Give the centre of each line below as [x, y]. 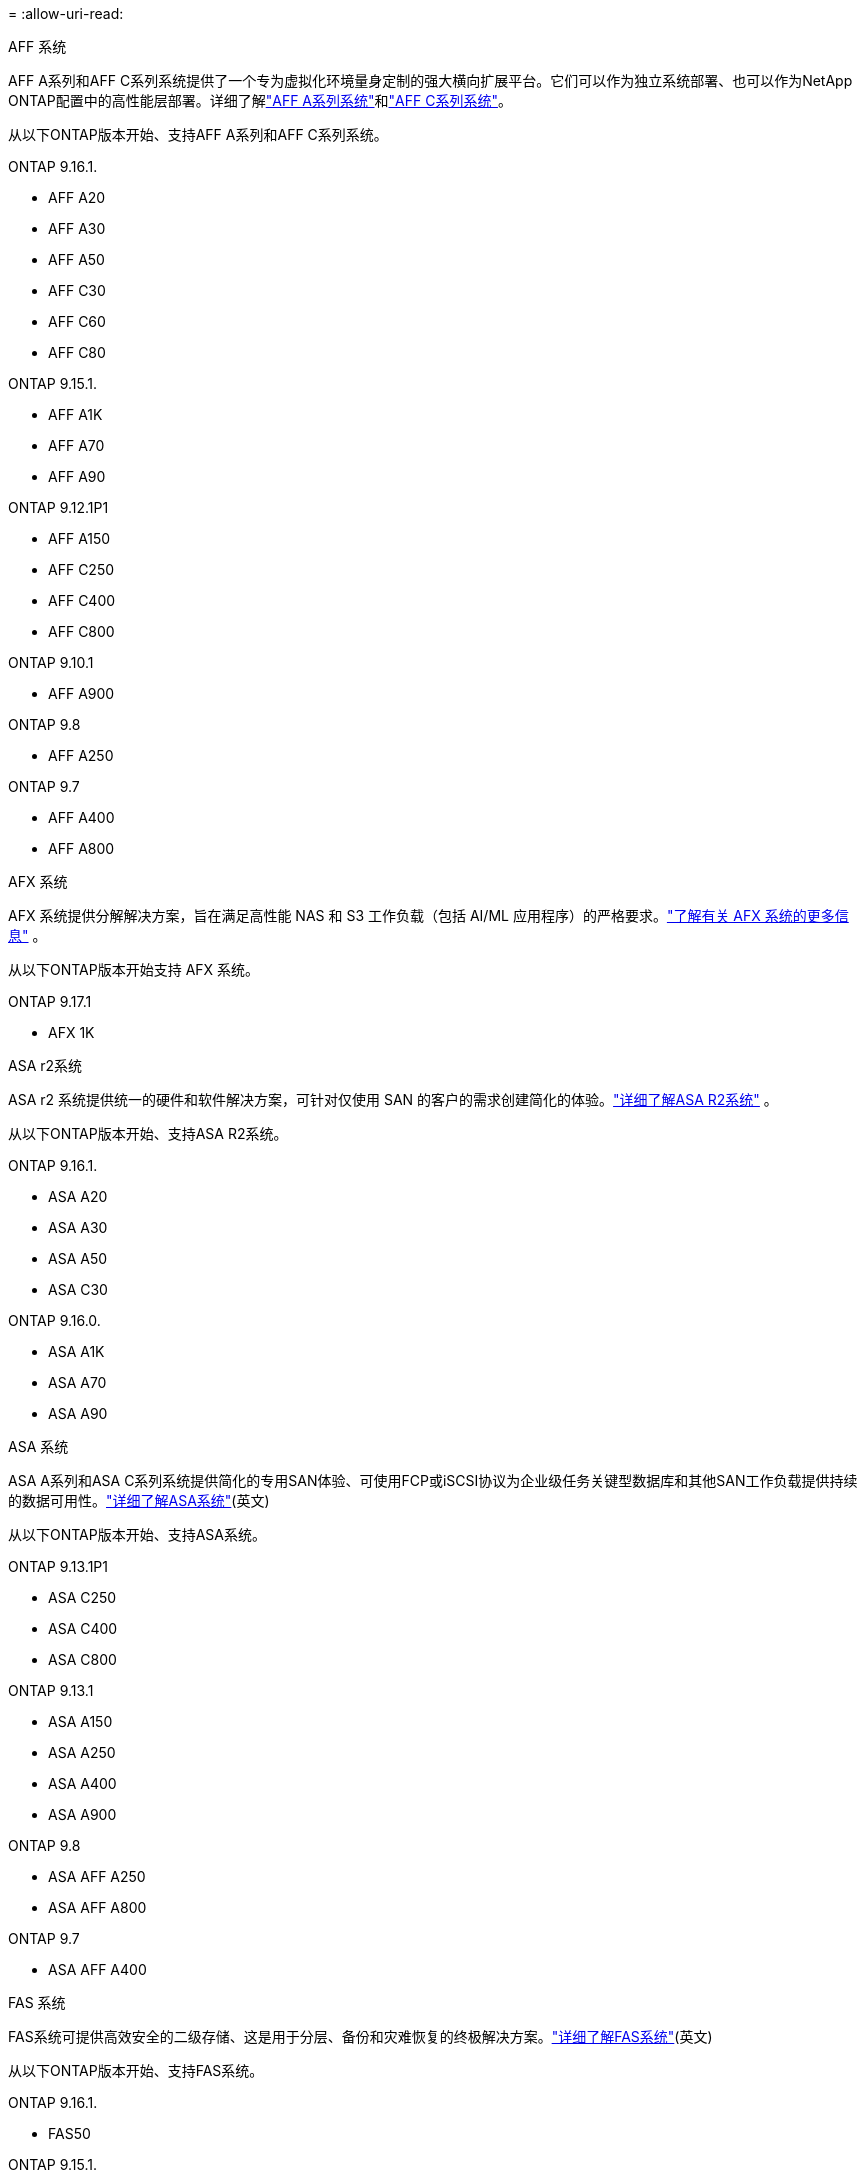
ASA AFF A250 [97, 1876]
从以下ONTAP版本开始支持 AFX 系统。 [134, 969]
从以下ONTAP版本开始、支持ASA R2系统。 [148, 1133]
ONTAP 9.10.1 [51, 662]
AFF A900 [81, 693]
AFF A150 [79, 538]
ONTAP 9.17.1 [50, 1001]
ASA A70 [77, 1382]
